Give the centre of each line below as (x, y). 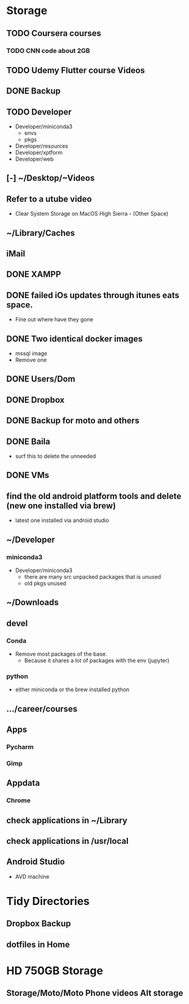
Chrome (19, 801)
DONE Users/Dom (41, 379)
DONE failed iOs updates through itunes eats (93, 295)
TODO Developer (39, 112)
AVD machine (32, 876)
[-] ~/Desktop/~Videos (51, 178)
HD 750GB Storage (55, 971)
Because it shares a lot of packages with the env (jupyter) (97, 661)
